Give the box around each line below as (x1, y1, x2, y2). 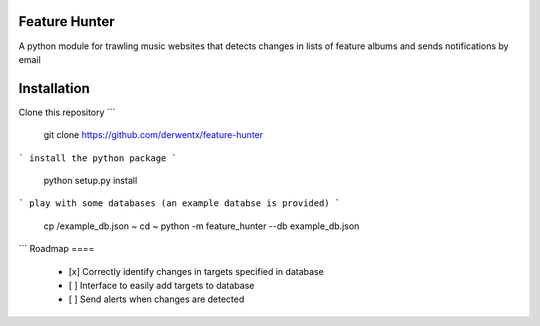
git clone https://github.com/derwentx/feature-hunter (43, 129, 264, 141)
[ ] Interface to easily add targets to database (68, 279, 255, 291)
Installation (18, 80, 90, 97)
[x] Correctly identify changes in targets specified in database (68, 265, 324, 277)
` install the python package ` (18, 152, 177, 164)
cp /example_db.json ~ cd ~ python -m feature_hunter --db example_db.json (43, 220, 360, 232)
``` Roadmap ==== (18, 243, 95, 255)
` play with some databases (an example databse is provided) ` (18, 198, 341, 209)
